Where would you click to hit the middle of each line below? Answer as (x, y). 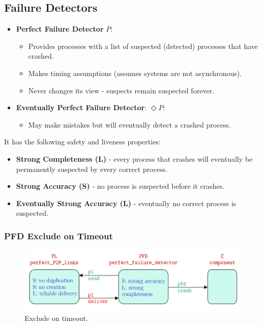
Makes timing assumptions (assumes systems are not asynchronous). (135, 73)
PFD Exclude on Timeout (58, 235)
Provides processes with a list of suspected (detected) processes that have (143, 46)
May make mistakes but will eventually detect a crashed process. (129, 124)
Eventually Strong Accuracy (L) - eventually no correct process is (126, 203)
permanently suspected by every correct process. (92, 169)
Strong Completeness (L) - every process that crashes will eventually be (134, 158)
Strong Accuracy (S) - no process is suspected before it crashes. (120, 186)
